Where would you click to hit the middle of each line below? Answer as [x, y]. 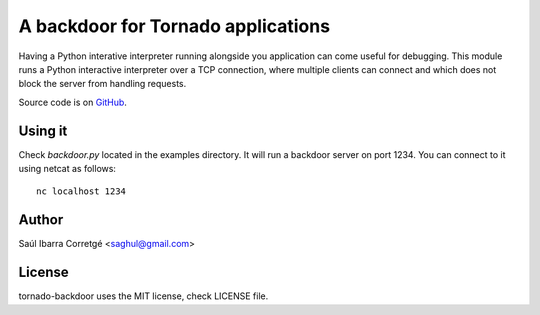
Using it [43, 130]
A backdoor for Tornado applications [174, 26]
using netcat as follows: [67, 169]
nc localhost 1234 [81, 191]
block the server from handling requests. [102, 84]
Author [41, 220]
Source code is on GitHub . [72, 102]
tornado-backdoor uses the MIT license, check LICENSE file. [143, 296]
